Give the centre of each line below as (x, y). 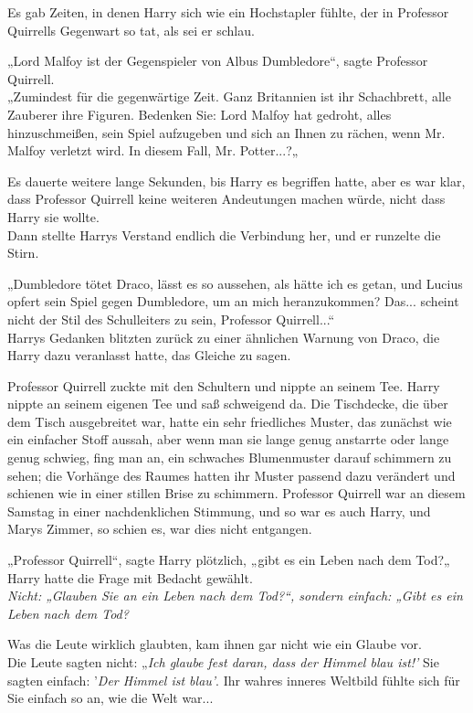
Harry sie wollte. (53, 216)
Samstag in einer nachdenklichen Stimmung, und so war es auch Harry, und (219, 511)
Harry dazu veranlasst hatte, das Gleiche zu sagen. (149, 355)
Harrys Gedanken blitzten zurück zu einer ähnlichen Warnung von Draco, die (224, 337)
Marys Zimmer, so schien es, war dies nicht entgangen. (160, 529)
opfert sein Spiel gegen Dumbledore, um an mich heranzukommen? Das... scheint (233, 301)
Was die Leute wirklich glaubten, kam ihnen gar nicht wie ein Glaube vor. (215, 644)
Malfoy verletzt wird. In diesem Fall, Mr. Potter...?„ (153, 150)
